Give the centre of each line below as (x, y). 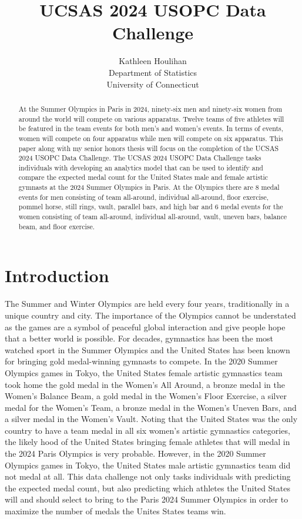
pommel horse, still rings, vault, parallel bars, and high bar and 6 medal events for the (151, 207)
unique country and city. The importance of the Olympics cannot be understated (150, 315)
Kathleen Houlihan (153, 61)
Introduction (57, 275)
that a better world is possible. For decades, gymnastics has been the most (139, 338)
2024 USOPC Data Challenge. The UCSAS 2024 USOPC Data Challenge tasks (140, 158)
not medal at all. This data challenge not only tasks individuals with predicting (148, 476)
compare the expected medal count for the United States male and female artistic (143, 177)
